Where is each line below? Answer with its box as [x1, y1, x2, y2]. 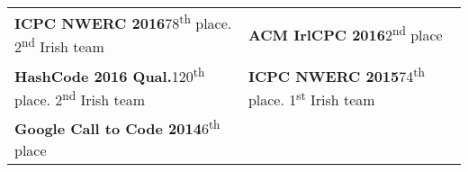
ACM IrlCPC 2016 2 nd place [247, 22, 443, 46]
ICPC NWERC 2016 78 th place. [14, 10, 232, 34]
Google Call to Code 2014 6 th [14, 115, 220, 140]
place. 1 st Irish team [247, 86, 375, 111]
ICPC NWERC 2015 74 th [247, 62, 425, 86]
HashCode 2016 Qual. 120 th [14, 62, 205, 86]
